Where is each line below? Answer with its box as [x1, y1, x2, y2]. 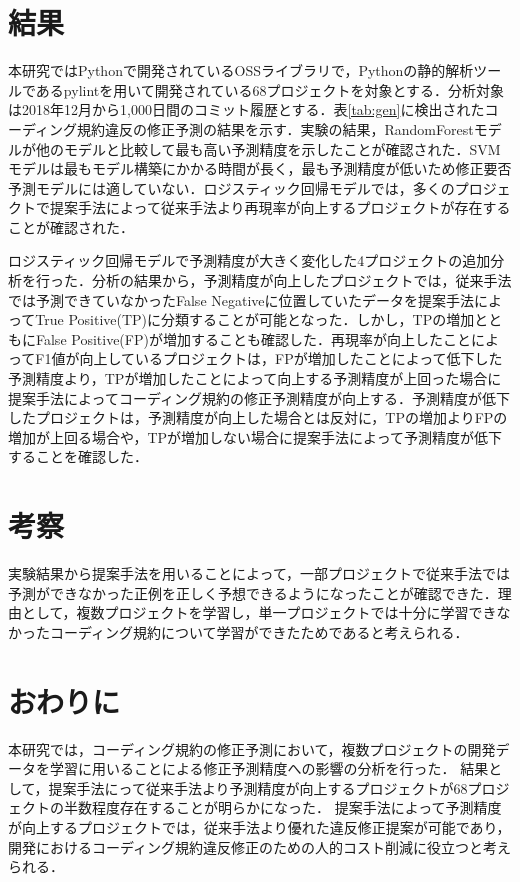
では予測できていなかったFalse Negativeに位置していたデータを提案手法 [8, 289, 475, 310]
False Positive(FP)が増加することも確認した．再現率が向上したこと [35, 328, 471, 349]
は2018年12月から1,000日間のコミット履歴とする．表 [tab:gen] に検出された [8, 99, 485, 120]
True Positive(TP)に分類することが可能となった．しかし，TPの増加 [35, 309, 475, 330]
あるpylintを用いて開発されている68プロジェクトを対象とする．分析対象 [35, 79, 505, 100]
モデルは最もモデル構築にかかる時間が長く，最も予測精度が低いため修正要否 [8, 158, 512, 179]
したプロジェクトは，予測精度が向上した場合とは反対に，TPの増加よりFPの [8, 407, 508, 428]
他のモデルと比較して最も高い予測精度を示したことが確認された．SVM [35, 138, 501, 159]
